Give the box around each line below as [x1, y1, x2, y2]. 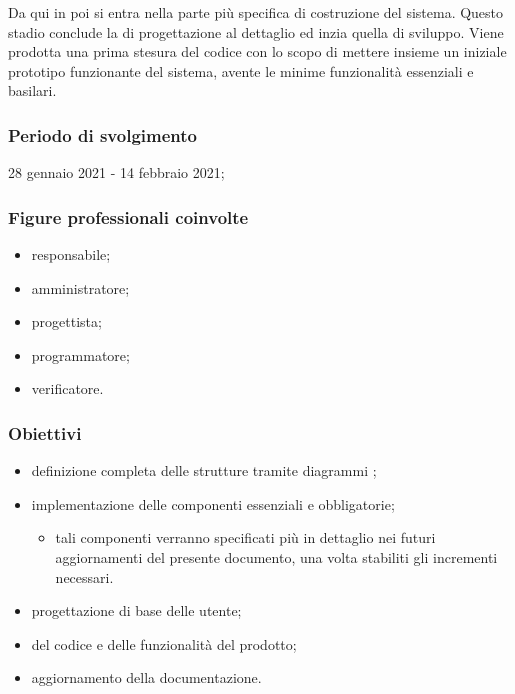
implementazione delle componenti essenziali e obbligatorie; [31, 493, 395, 514]
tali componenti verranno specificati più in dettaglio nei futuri [55, 527, 436, 548]
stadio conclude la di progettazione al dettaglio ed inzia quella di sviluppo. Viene [8, 21, 504, 42]
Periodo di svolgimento [8, 122, 197, 147]
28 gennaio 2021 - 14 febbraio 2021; [8, 162, 225, 183]
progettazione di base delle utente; [31, 600, 242, 621]
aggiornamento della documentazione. [31, 667, 262, 688]
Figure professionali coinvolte [8, 204, 249, 229]
